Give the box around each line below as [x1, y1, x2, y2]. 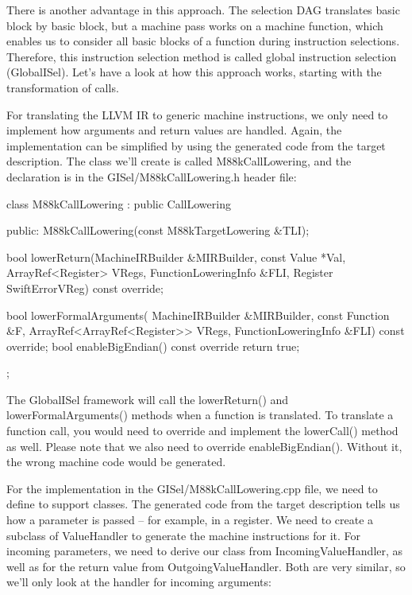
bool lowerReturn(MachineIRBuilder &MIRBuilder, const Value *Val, [6, 248, 346, 265]
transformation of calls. [6, 79, 119, 95]
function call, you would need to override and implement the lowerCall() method [6, 422, 399, 439]
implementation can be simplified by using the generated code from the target [6, 137, 386, 154]
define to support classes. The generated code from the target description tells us [6, 496, 400, 512]
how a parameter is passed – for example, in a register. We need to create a [6, 511, 374, 528]
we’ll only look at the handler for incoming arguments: [6, 574, 271, 590]
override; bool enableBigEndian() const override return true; [6, 337, 300, 354]
